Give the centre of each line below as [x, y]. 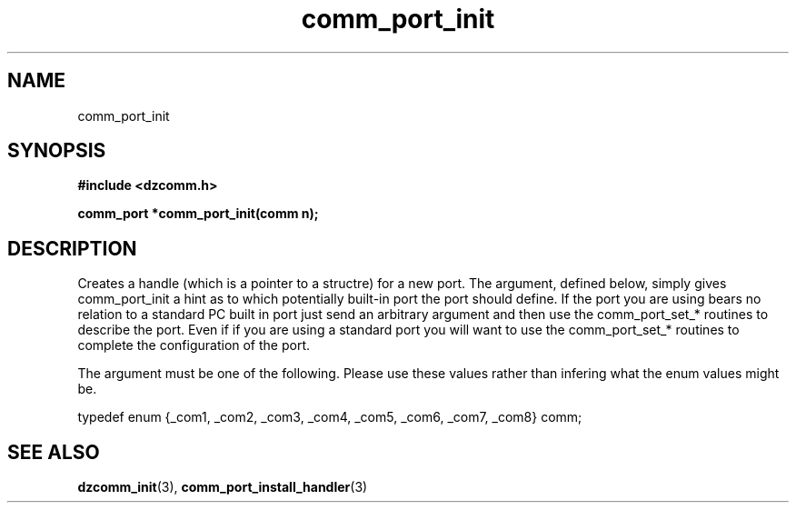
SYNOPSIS [57, 151]
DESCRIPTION [72, 248]
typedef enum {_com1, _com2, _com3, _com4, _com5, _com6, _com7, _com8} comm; [330, 417]
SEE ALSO [54, 452]
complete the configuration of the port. [194, 345]
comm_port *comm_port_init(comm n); [198, 214]
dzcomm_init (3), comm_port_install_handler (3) [223, 487]
